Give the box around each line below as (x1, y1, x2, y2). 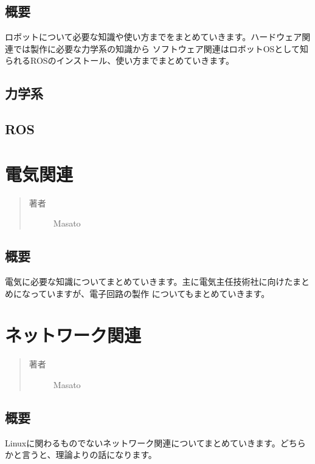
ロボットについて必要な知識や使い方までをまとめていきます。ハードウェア (5, 30, 302, 43)
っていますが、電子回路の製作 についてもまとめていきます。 (30, 287, 270, 299)
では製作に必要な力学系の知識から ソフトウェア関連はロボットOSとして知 (13, 42, 308, 55)
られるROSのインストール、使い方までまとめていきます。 (5, 54, 234, 67)
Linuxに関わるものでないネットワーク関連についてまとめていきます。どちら (5, 436, 306, 449)
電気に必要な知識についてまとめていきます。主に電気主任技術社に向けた (5, 275, 293, 288)
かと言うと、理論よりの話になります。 (5, 448, 157, 461)
